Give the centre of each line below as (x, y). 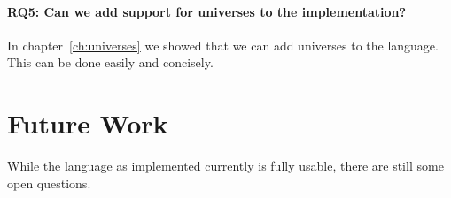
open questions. (49, 183)
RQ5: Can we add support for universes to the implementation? (207, 11)
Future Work (88, 123)
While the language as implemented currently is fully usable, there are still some (225, 166)
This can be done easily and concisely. (110, 62)
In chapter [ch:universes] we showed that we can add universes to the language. (223, 45)
